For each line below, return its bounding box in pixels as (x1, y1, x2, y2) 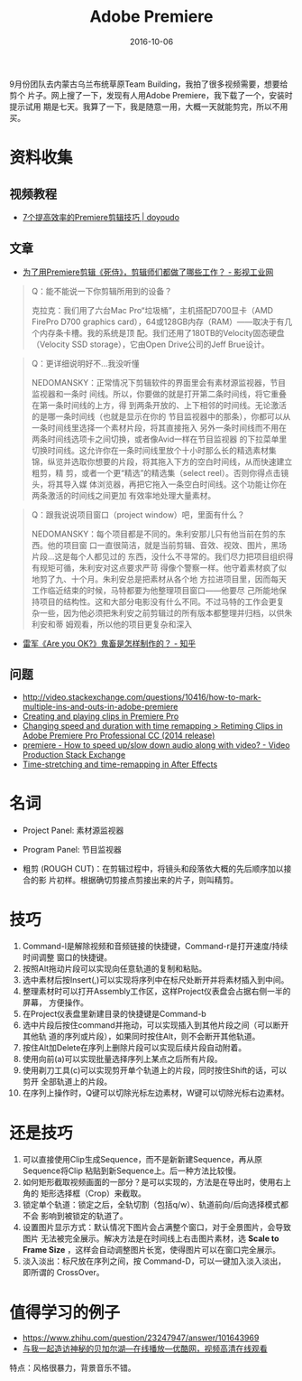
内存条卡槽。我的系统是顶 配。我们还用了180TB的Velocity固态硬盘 (39, 327, 286, 338)
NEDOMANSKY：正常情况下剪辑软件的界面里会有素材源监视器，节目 (31, 377, 287, 387)
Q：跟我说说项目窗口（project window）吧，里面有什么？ (31, 509, 245, 520)
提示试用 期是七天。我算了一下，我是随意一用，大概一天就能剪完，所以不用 (9, 101, 288, 112)
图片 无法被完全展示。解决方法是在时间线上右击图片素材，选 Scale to (22, 1233, 279, 1244)
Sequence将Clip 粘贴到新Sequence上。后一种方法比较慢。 (22, 1165, 242, 1176)
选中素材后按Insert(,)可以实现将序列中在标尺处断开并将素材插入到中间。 (22, 975, 289, 985)
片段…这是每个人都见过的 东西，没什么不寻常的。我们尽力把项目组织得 (31, 551, 294, 562)
